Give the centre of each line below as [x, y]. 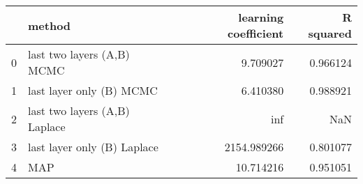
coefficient [255, 33]
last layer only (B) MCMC [93, 90]
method [50, 25]
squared [330, 33]
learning [261, 17]
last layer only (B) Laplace [93, 147]
